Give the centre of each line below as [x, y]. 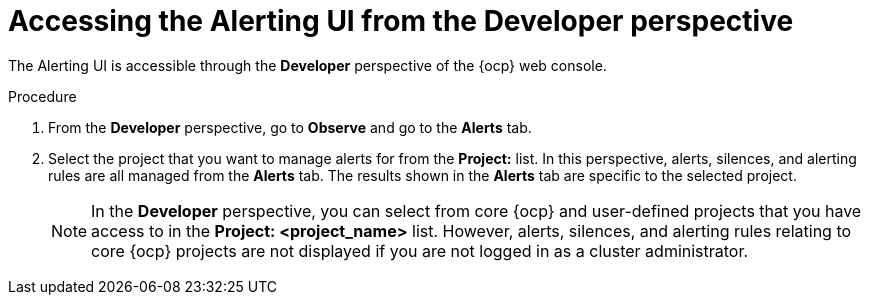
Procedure [42, 96]
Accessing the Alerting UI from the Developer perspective [401, 21]
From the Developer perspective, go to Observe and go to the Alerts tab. [290, 127]
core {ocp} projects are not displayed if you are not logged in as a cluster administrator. [420, 250]
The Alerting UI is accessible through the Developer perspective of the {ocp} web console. [307, 65]
